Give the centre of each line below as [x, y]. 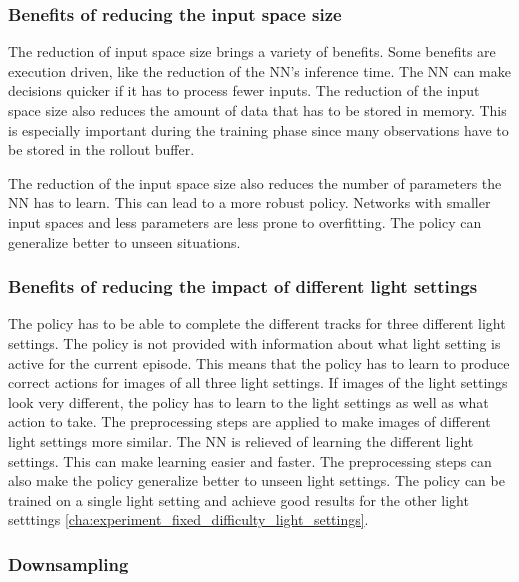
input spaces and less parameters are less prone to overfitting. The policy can [245, 221]
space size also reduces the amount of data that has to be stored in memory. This [257, 110]
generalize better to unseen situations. [124, 241]
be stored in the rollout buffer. [101, 149]
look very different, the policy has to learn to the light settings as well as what [248, 401]
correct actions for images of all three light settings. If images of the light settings [258, 382]
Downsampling [68, 563]
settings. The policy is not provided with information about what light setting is [254, 342]
